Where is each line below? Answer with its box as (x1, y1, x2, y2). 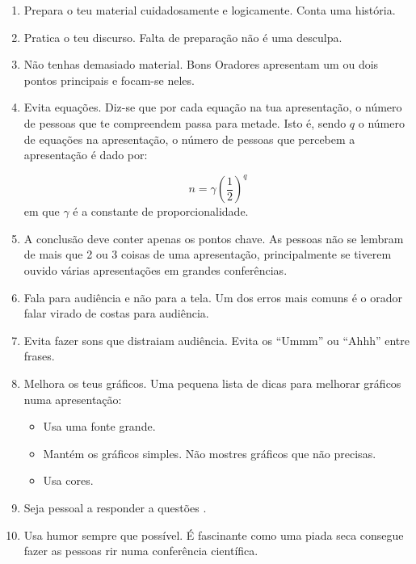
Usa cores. (43, 472, 94, 489)
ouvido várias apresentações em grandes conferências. (23, 262, 288, 279)
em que (23, 203, 60, 220)
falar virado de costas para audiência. (23, 305, 209, 322)
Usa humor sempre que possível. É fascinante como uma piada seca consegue (23, 526, 404, 543)
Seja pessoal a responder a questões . (23, 499, 207, 516)
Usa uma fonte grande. (43, 418, 156, 435)
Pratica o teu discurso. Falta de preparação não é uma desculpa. (23, 28, 342, 45)
